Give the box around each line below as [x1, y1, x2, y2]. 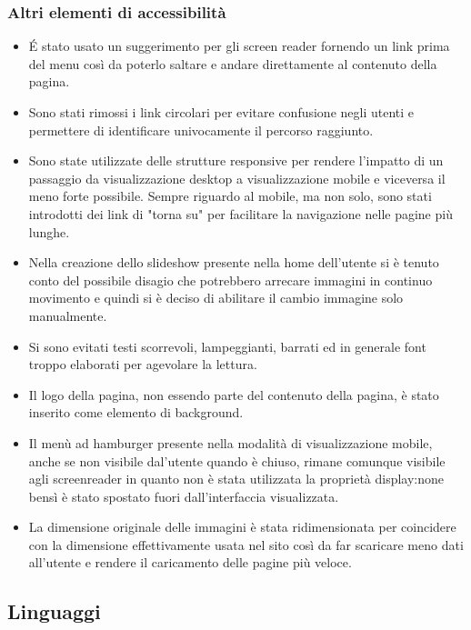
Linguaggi [7, 597, 101, 625]
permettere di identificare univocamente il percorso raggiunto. [28, 120, 374, 139]
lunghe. [28, 222, 70, 241]
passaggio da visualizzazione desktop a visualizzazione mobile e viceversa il [28, 168, 446, 187]
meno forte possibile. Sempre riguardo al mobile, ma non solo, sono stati [28, 186, 432, 205]
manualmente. [28, 305, 107, 325]
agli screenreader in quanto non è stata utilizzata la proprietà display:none [28, 469, 445, 488]
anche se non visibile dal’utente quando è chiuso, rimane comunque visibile [28, 451, 446, 470]
